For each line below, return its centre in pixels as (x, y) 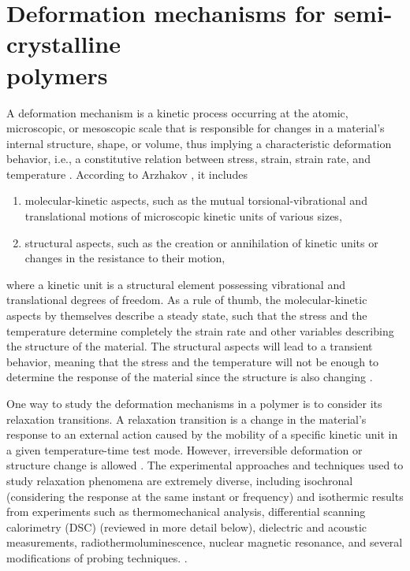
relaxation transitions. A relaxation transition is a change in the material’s (186, 419)
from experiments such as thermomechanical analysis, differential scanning (186, 512)
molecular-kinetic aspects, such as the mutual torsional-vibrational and (196, 200)
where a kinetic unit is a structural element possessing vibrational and (176, 284)
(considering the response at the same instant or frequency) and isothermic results (205, 496)
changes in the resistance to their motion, (125, 258)
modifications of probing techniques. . (97, 557)
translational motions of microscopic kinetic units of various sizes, (183, 216)
